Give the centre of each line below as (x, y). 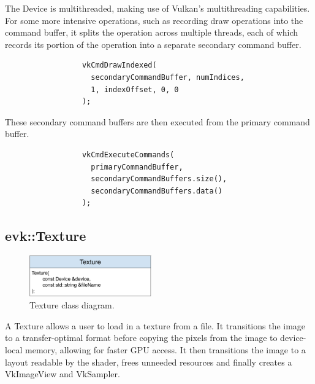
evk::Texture (46, 236)
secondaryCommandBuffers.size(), (159, 179)
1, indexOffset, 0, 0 (135, 89)
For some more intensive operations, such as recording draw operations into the (154, 20)
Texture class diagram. (72, 305)
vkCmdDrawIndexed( (119, 65)
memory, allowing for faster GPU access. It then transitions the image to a (165, 349)
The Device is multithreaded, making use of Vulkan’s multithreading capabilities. (157, 8)
